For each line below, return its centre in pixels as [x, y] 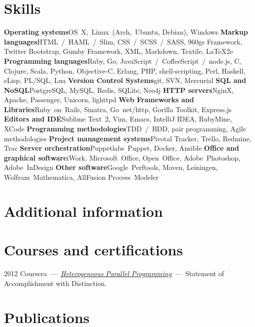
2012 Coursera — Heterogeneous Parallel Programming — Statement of [114, 273]
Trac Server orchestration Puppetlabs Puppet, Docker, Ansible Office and [122, 148]
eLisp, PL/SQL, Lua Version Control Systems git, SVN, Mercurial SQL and [125, 80]
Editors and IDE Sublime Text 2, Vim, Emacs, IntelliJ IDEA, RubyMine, [118, 119]
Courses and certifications [94, 250]
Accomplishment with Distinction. [55, 283]
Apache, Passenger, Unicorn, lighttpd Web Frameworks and [99, 100]
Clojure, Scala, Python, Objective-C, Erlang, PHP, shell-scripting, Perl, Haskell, [125, 70]
